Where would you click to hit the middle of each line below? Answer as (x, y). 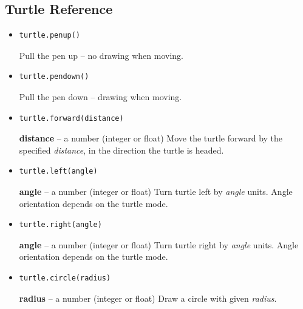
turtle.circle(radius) (65, 278)
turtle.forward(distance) (71, 118)
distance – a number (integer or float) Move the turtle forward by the (151, 138)
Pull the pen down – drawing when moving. (100, 96)
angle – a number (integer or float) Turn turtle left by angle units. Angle (156, 191)
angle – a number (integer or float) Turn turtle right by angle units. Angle (159, 244)
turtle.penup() (50, 36)
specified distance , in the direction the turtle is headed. (121, 150)
